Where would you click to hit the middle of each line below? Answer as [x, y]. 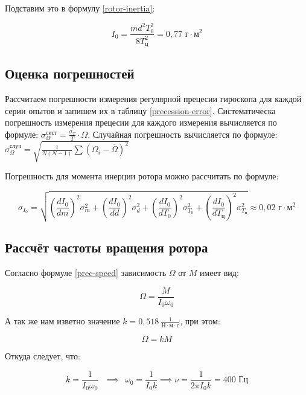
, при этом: [200, 321]
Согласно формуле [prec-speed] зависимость [86, 273]
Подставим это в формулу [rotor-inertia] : [80, 8]
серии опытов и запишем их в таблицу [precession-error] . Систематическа [140, 110]
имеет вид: [219, 273]
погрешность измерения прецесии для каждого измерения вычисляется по [141, 122]
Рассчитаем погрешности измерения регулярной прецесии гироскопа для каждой [153, 99]
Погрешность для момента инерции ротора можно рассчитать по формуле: [142, 176]
